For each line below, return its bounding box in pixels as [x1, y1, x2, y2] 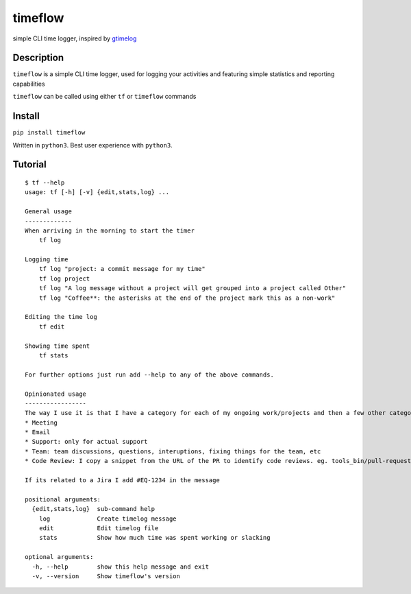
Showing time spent [25, 342, 90, 350]
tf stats [38, 351, 68, 359]
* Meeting [25, 418, 58, 427]
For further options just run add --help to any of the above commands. [25, 370, 274, 379]
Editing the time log [25, 313, 97, 321]
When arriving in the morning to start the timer [25, 226, 195, 235]
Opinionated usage [25, 390, 87, 398]
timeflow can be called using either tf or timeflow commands [12, 93, 197, 101]
